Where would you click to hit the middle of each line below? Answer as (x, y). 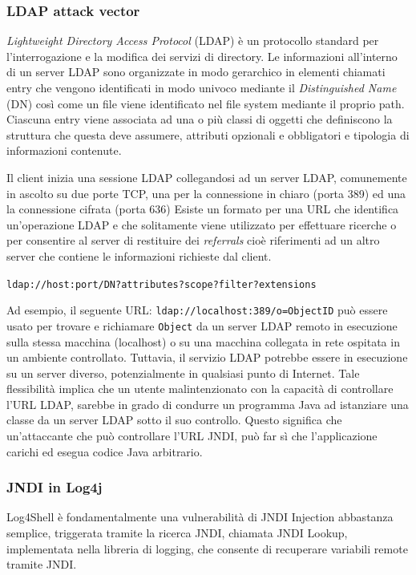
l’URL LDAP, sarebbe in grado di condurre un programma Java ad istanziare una (208, 404)
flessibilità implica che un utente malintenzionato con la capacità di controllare (200, 389)
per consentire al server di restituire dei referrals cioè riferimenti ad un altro (193, 240)
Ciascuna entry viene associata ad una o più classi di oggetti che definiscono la (200, 119)
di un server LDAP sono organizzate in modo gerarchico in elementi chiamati (196, 72)
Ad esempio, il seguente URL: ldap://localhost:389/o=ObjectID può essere (197, 310)
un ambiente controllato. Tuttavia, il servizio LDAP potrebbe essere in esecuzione (207, 357)
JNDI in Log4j (55, 487)
